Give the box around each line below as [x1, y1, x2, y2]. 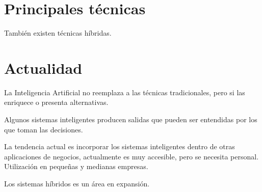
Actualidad [4, 57, 83, 78]
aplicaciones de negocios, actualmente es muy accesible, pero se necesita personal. [4, 151, 259, 161]
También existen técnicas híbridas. [4, 28, 112, 38]
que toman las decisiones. [4, 124, 83, 134]
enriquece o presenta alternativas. [4, 97, 109, 107]
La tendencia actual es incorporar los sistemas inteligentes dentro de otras [4, 141, 235, 152]
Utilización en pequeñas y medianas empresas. [4, 161, 148, 172]
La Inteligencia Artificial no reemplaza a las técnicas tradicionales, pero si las [4, 87, 245, 97]
